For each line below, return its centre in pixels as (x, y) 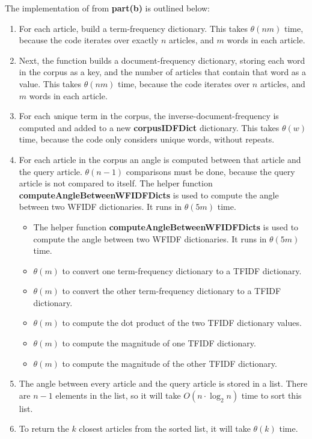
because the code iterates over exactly (89, 40)
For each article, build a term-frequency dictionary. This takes (133, 28)
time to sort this (271, 395)
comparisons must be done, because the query (210, 171)
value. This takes (50, 83)
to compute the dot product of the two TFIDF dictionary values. (182, 323)
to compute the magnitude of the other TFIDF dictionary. (170, 363)
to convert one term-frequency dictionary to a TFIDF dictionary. (182, 270)
